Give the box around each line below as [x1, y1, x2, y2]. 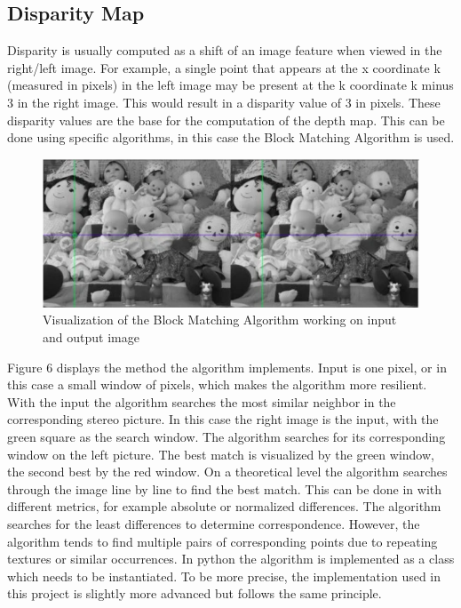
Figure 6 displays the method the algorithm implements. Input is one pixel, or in [7, 357, 447, 376]
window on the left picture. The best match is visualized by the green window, [7, 444, 434, 463]
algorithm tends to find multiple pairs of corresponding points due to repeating [7, 532, 438, 550]
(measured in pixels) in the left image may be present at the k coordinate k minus [7, 76, 454, 94]
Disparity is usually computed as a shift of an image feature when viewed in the [7, 41, 442, 60]
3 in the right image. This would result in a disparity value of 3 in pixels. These [7, 92, 441, 111]
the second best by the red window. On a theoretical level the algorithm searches [7, 462, 448, 481]
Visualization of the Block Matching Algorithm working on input [43, 310, 397, 329]
